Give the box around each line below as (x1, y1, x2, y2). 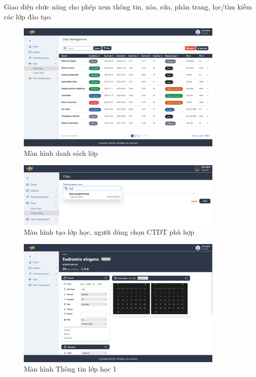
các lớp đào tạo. (4, 11, 53, 21)
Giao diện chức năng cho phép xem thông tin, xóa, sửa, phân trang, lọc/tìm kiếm (4, 1, 252, 11)
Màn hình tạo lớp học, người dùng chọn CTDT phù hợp (24, 227, 194, 237)
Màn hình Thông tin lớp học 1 (24, 364, 117, 374)
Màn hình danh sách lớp (24, 148, 98, 158)
